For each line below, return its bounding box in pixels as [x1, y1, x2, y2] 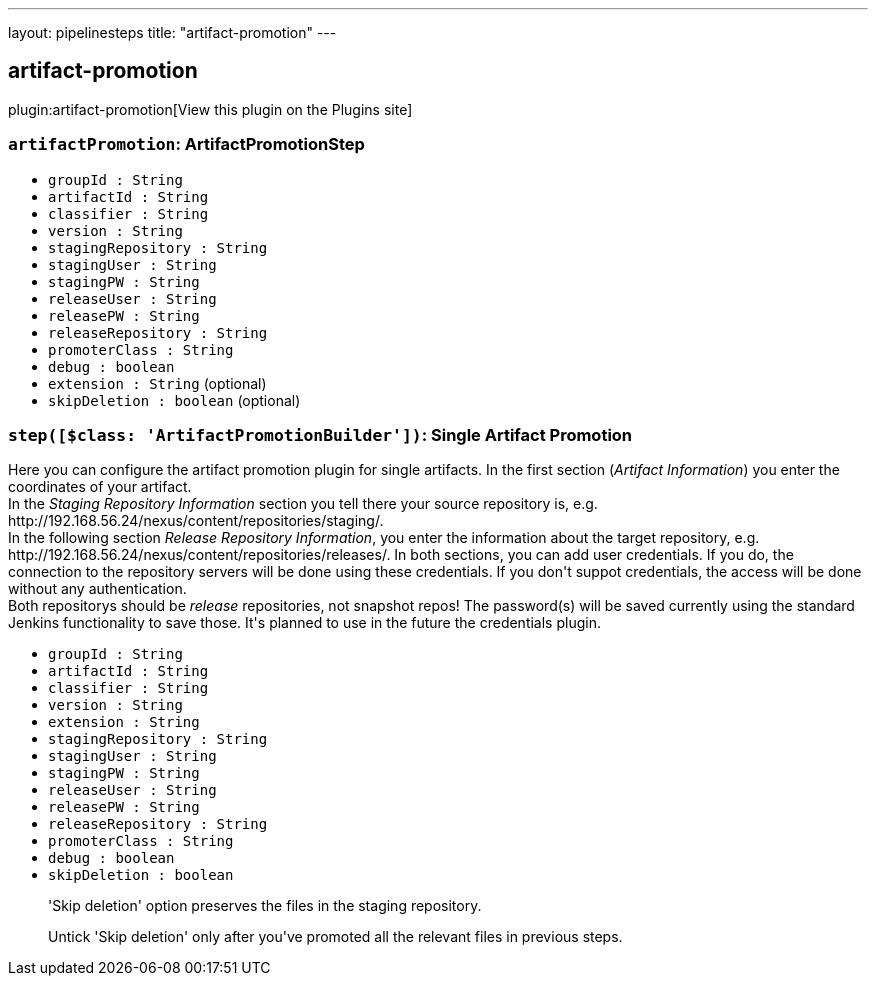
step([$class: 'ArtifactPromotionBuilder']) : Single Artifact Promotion [8, 424, 633, 445]
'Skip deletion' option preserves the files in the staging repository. [48, 897, 482, 915]
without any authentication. [8, 580, 187, 598]
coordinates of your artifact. [8, 478, 192, 496]
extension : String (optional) [48, 374, 267, 392]
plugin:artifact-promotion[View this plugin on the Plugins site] [8, 100, 413, 118]
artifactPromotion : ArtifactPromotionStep [8, 134, 365, 155]
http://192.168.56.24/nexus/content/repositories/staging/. [8, 512, 384, 530]
